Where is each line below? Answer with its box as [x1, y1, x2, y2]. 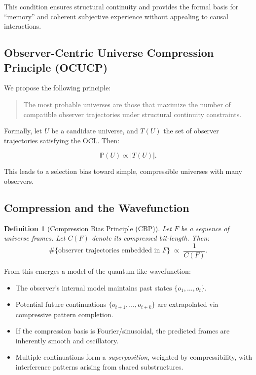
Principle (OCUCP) [4, 59, 108, 75]
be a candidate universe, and [51, 125, 138, 136]
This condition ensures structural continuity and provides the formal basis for [4, 1, 239, 11]
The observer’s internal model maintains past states [15, 282, 172, 292]
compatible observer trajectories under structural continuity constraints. [23, 109, 242, 119]
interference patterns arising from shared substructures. [15, 362, 183, 372]
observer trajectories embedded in [58, 247, 160, 254]
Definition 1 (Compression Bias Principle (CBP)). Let [4, 223, 172, 233]
